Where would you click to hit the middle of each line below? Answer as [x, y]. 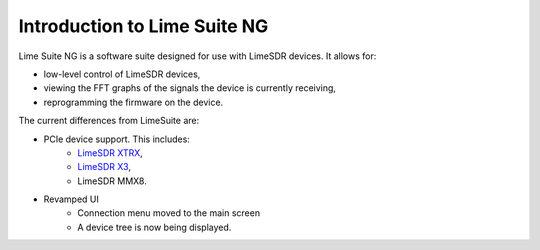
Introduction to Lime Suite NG [143, 26]
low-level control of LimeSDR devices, [122, 74]
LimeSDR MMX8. [112, 181]
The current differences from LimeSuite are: [109, 121]
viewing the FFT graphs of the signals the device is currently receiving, [190, 88]
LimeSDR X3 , [104, 167]
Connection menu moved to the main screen [168, 213]
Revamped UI [71, 199]
